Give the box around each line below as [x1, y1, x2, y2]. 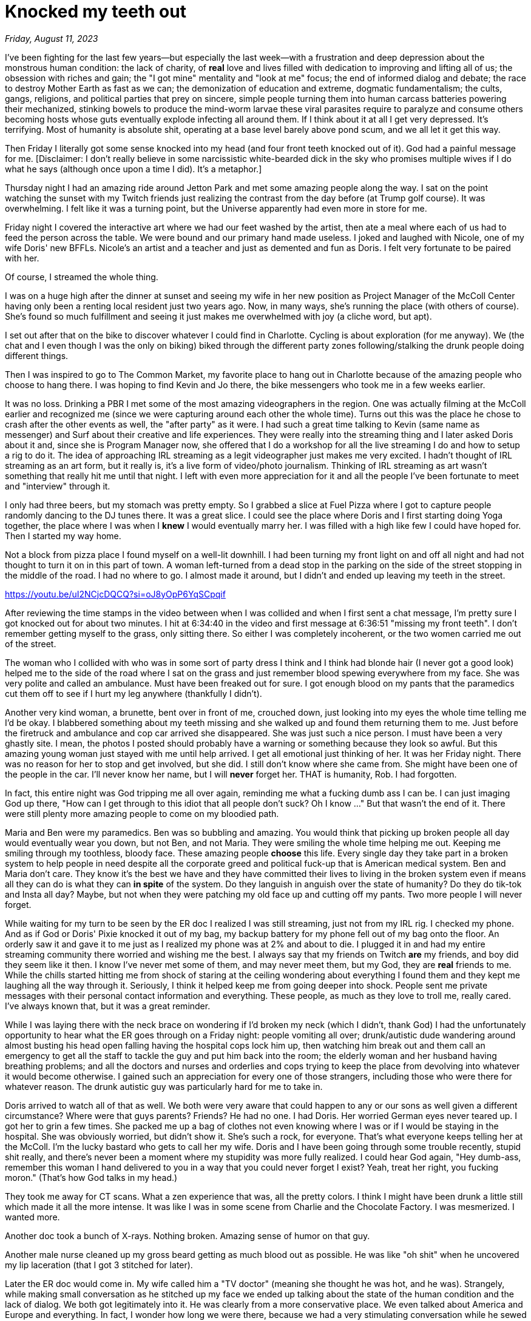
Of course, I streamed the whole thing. [5, 271, 158, 282]
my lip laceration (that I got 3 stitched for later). [5, 1259, 193, 1270]
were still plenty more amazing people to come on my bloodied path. [5, 808, 279, 819]
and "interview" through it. [5, 480, 110, 491]
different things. [5, 350, 69, 361]
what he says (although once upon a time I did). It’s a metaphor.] [5, 163, 262, 174]
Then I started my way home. [5, 530, 121, 541]
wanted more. [5, 1211, 60, 1222]
